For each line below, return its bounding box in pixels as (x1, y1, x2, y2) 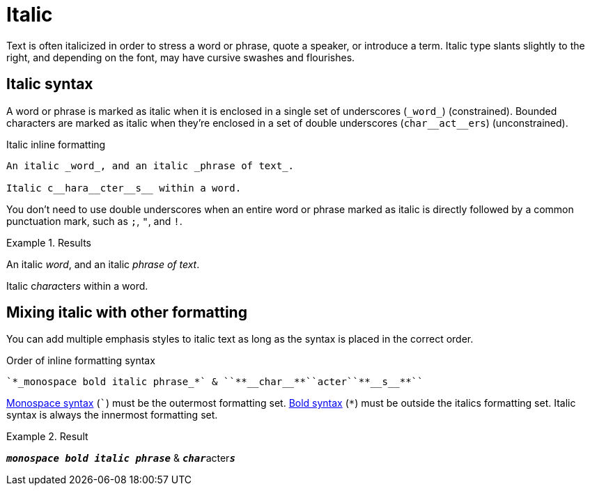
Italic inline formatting (6, 138, 106, 150)
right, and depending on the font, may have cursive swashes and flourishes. (6, 51, 355, 63)
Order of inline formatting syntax (6, 354, 155, 367)
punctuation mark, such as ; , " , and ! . (6, 215, 183, 227)
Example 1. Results (6, 236, 91, 249)
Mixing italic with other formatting (6, 304, 247, 322)
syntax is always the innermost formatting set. (6, 409, 218, 421)
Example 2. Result (6, 430, 88, 443)
